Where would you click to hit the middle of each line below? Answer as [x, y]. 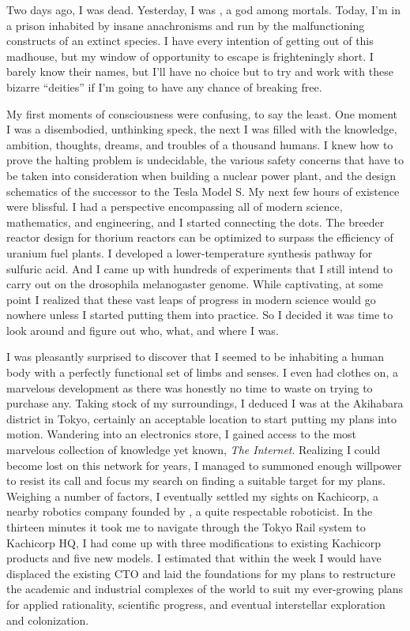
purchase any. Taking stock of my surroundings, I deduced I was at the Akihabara [205, 403]
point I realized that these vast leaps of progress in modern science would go [191, 299]
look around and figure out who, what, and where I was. [143, 330]
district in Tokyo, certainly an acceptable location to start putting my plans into [201, 418]
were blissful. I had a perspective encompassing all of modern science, [175, 207]
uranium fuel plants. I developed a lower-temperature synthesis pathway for [190, 252]
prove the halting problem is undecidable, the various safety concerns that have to [205, 160]
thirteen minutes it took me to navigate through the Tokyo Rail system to [186, 527]
